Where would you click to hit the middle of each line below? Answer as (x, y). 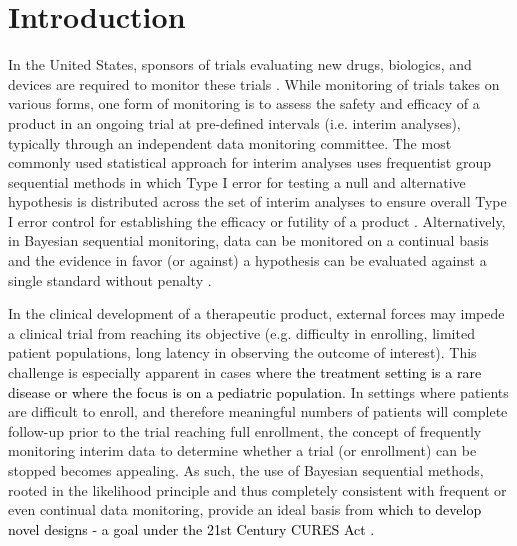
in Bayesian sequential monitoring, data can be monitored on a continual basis (248, 240)
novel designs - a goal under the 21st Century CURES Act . (191, 528)
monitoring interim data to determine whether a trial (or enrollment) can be (242, 450)
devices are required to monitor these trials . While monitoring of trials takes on (254, 83)
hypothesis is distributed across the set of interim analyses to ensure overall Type (257, 201)
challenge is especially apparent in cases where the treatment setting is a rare (245, 372)
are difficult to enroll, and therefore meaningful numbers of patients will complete (258, 411)
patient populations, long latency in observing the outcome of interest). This (242, 352)
